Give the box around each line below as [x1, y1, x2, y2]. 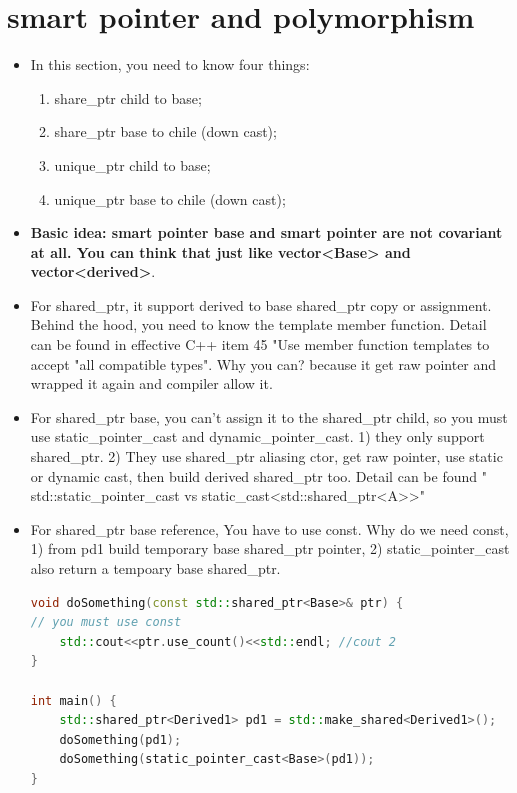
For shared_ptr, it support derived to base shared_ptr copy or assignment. [30, 294, 492, 315]
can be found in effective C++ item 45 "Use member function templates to [30, 334, 490, 355]
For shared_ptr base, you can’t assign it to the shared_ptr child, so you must [30, 406, 508, 427]
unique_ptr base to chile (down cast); [54, 188, 286, 209]
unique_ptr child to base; [54, 154, 211, 175]
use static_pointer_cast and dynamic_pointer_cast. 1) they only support [30, 426, 485, 447]
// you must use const [30, 615, 182, 630]
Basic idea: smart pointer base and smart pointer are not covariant [30, 222, 503, 243]
